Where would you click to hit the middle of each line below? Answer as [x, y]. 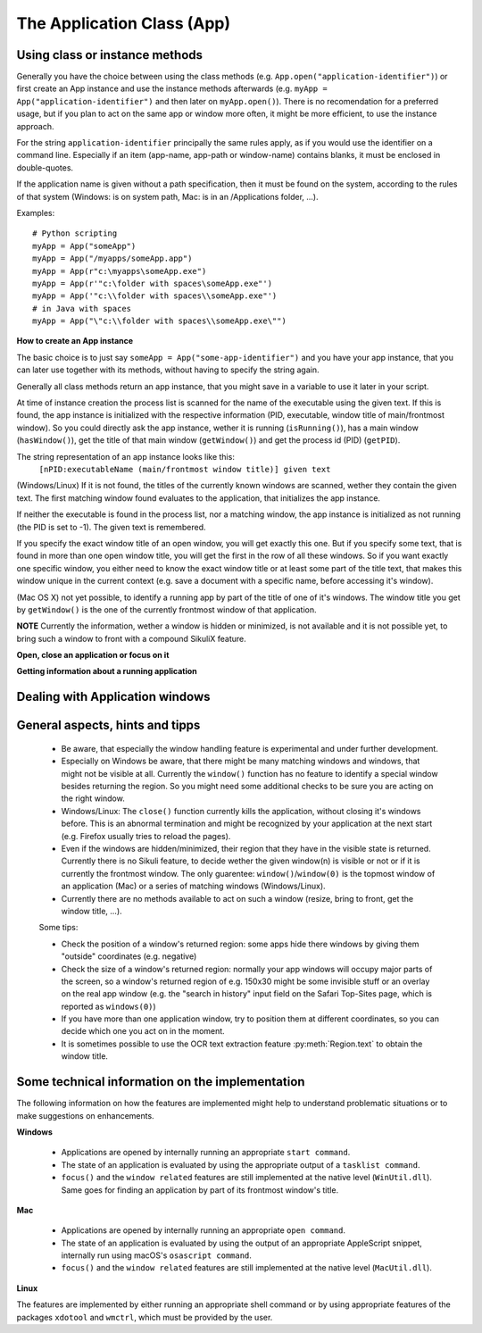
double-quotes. [45, 167]
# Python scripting [75, 233]
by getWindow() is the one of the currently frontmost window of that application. [166, 609]
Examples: [36, 212]
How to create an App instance [75, 341]
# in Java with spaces [82, 308]
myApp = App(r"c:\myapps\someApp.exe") [120, 271]
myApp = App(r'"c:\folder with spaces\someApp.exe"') [152, 283]
